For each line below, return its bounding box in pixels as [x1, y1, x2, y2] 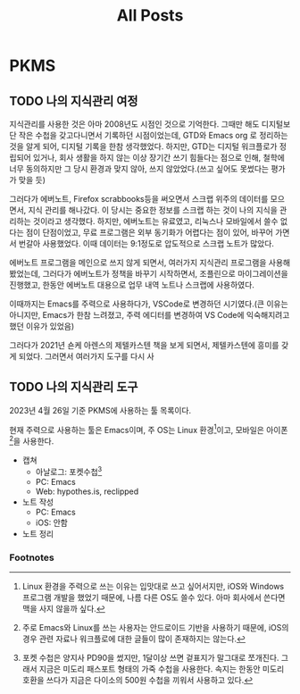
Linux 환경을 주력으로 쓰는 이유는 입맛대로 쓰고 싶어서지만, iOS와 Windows [21, 581, 284, 592]
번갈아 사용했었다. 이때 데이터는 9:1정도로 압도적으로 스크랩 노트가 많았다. [18, 238, 275, 248]
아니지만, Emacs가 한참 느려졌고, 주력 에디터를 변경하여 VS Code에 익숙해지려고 [9, 310, 290, 320]
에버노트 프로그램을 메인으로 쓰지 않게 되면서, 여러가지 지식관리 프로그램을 [9, 257, 267, 268]
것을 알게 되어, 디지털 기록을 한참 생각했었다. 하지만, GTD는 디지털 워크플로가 [9, 141, 278, 152]
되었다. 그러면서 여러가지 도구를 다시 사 [18, 351, 154, 362]
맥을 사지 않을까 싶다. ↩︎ [21, 604, 105, 615]
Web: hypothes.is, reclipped [35, 486, 139, 497]
